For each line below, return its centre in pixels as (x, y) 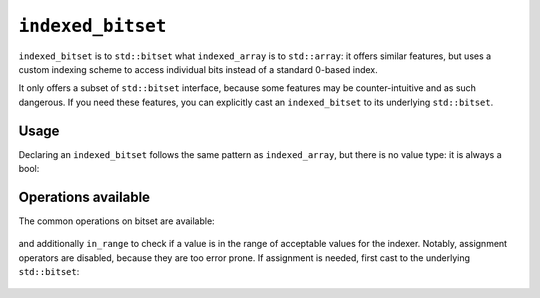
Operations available (84, 196)
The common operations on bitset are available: (116, 221)
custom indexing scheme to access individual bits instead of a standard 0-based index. (198, 69)
